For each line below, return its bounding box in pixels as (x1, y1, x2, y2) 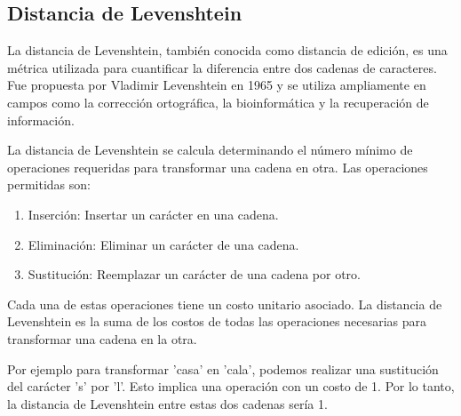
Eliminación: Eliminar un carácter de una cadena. (28, 235, 299, 253)
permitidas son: (7, 175, 91, 194)
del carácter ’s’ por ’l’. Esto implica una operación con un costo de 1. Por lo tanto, (7, 377, 455, 396)
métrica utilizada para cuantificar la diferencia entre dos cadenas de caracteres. (7, 58, 437, 76)
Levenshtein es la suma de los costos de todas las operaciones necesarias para (7, 312, 427, 331)
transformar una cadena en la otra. (7, 329, 197, 348)
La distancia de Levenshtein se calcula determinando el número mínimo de (7, 140, 413, 159)
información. (7, 110, 75, 129)
